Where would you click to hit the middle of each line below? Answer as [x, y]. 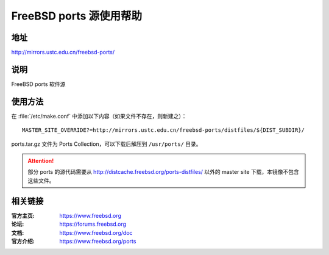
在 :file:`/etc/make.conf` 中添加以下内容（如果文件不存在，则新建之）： [99, 116]
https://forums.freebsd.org [93, 224]
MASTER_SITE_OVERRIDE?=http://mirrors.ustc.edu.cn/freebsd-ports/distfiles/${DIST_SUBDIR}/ [163, 130]
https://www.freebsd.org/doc [96, 232]
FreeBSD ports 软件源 [38, 84]
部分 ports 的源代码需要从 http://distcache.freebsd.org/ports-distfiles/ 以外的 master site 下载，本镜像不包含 [164, 172]
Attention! [41, 161]
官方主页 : [23, 215]
